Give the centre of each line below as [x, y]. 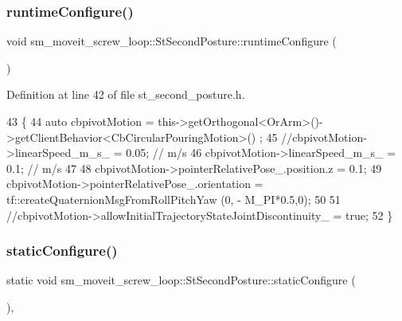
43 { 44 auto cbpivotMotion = [80, 121]
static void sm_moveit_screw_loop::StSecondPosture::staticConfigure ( [181, 280]
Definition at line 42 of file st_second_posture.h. [126, 94]
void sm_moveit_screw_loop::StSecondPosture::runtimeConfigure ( [172, 41]
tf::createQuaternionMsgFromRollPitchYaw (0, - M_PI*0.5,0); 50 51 [174, 199]
